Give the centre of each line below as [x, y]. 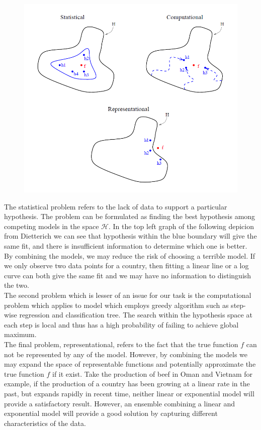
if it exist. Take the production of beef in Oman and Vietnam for [152, 373]
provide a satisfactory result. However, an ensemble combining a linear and [119, 403]
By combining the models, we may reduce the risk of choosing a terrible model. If [130, 255]
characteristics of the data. [45, 423]
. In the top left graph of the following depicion [181, 226]
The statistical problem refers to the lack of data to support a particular [116, 206]
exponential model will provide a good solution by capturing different [111, 413]
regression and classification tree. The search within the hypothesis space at [136, 315]
